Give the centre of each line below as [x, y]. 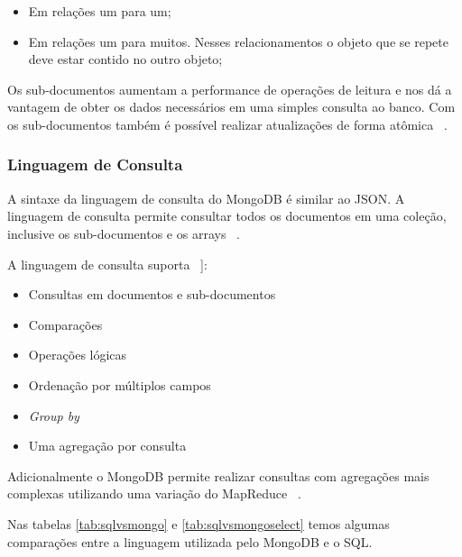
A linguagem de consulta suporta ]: [107, 264]
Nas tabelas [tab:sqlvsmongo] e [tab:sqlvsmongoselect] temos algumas [199, 523]
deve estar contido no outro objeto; [125, 59]
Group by [54, 415]
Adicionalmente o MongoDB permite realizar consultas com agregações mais [218, 475]
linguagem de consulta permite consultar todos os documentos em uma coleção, [227, 216]
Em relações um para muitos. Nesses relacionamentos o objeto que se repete [238, 41]
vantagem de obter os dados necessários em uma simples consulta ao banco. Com [231, 107]
